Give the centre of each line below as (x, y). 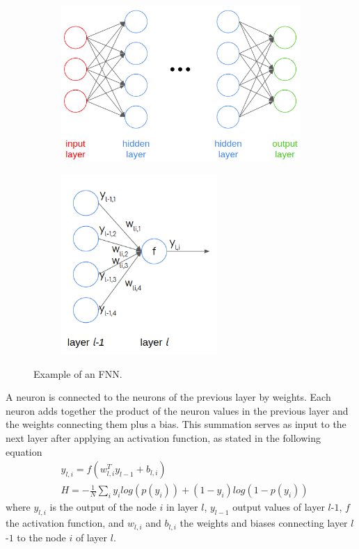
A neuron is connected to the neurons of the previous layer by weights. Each (168, 397)
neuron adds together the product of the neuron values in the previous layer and (177, 410)
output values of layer (279, 507)
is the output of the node (103, 507)
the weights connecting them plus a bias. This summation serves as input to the (176, 424)
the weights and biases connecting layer (264, 523)
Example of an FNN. (78, 373)
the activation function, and (65, 523)
